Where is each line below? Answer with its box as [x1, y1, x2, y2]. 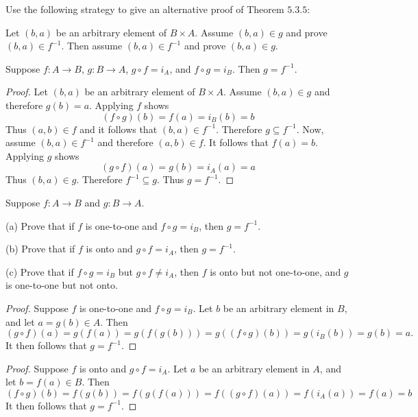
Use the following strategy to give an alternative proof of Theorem [5, 2, 284, 16]
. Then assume [61, 38, 123, 53]
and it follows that [79, 121, 158, 136]
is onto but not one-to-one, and [210, 264, 341, 278]
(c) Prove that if [5, 264, 74, 278]
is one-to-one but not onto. [5, 278, 118, 292]
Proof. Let [5, 84, 48, 99]
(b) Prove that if [5, 241, 75, 256]
